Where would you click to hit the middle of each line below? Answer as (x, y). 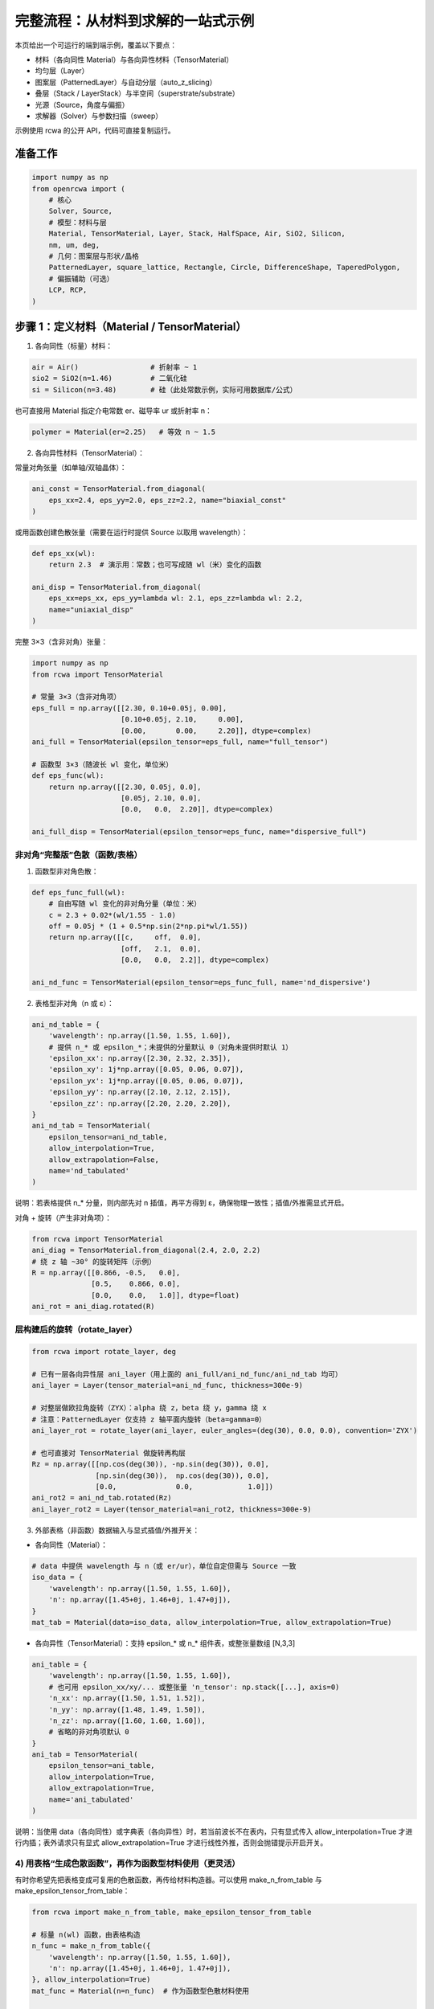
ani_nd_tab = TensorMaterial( (91, 1126)
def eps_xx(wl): (64, 553)
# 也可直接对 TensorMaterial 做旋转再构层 (109, 1453)
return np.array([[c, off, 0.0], (125, 937)
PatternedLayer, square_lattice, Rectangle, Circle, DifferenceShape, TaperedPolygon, (225, 268)
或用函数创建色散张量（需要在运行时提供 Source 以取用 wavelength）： (131, 532)
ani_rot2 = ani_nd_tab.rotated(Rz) (102, 1498)
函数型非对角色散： (67, 871)
